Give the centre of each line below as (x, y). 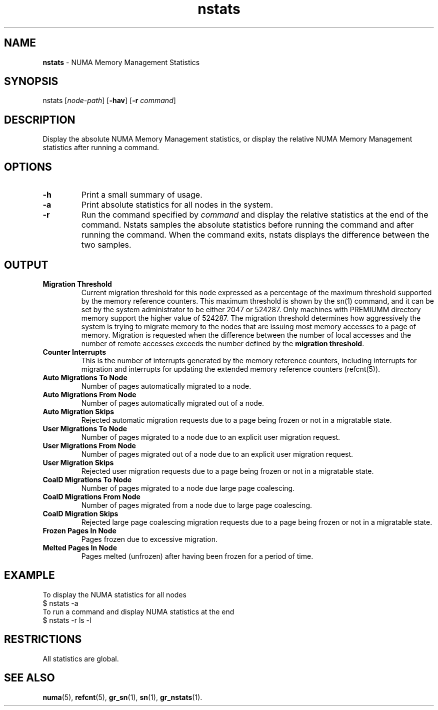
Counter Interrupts (74, 352)
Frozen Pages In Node (79, 530)
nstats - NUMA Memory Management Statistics (121, 62)
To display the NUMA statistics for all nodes (114, 594)
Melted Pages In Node (80, 547)
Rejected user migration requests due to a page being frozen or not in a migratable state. (227, 471)
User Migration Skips (78, 462)
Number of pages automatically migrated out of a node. (173, 403)
